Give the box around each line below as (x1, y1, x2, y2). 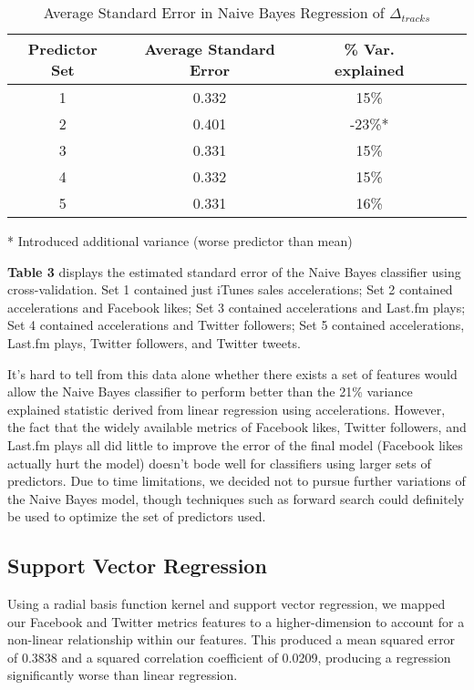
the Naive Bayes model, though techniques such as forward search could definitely (7, 489, 465, 508)
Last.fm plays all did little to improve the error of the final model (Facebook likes (7, 435, 463, 454)
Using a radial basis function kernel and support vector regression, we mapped (7, 594, 446, 613)
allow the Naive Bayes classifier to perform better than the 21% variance (7, 382, 413, 401)
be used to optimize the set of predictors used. (7, 507, 266, 526)
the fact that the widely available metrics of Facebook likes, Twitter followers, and (7, 417, 467, 437)
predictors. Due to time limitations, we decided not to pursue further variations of (7, 471, 466, 490)
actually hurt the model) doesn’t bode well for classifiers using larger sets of (7, 453, 431, 472)
